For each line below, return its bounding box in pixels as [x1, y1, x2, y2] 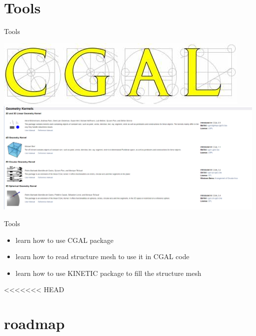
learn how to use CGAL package [15, 235, 114, 245]
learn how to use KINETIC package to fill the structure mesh [15, 268, 201, 278]
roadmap [4, 313, 65, 334]
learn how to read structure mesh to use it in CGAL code [15, 251, 190, 262]
